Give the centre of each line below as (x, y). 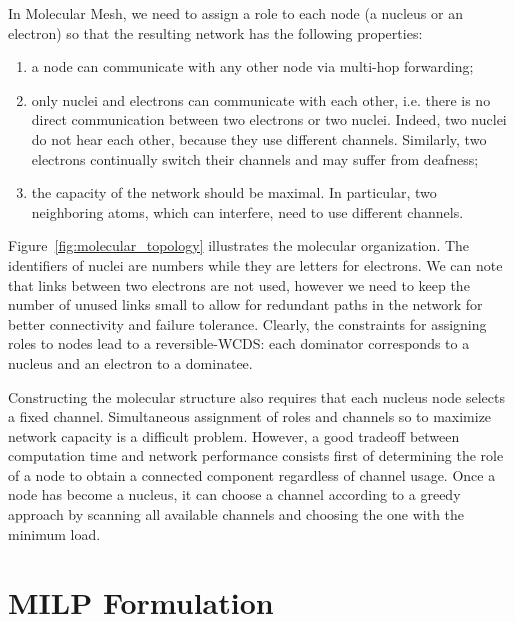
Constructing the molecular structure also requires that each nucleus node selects (256, 396)
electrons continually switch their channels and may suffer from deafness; (255, 158)
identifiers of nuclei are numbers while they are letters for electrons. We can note (255, 264)
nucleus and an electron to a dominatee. (130, 362)
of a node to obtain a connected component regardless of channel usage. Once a (252, 474)
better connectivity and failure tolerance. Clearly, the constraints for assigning (247, 323)
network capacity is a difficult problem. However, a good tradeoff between (234, 435)
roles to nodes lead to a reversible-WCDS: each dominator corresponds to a (239, 343)
